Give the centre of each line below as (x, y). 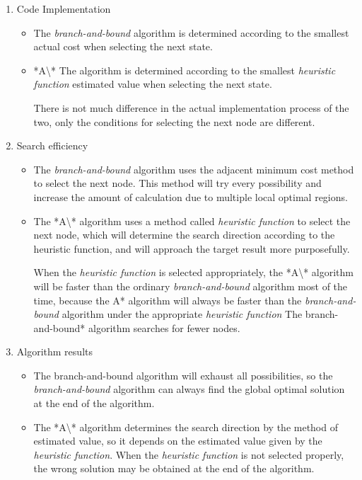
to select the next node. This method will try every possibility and (177, 183)
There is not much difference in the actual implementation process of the (191, 107)
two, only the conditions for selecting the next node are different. (174, 121)
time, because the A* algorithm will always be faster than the (168, 300)
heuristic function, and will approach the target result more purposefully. (192, 248)
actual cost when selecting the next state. (123, 46)
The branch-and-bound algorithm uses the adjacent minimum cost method (194, 169)
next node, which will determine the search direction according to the (184, 235)
